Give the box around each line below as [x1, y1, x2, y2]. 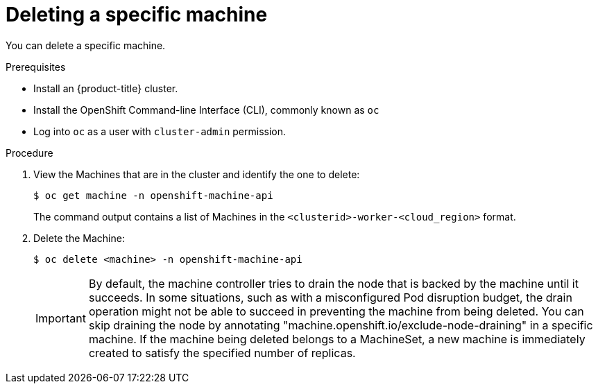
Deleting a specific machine [6, 3, 268, 26]
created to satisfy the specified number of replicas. [88, 345, 356, 360]
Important [35, 311, 86, 325]
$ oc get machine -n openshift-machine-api [33, 189, 273, 201]
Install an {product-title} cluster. [33, 82, 178, 94]
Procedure [6, 146, 53, 159]
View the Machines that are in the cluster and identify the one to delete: [33, 168, 360, 180]
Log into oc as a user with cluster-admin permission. [33, 125, 287, 137]
